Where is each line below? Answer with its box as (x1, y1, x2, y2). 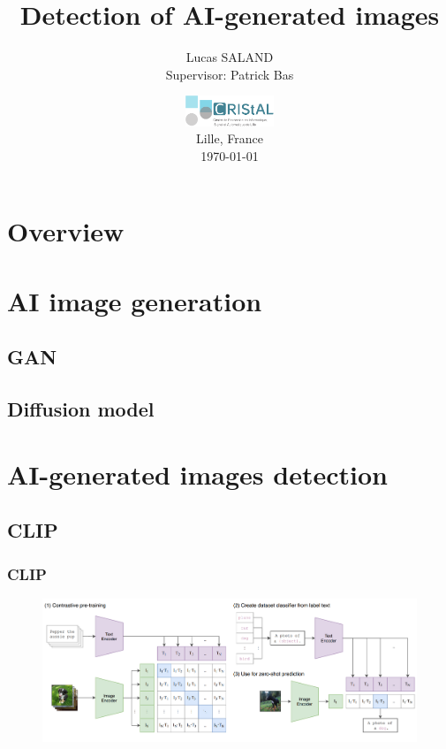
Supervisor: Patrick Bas (165, 65, 294, 83)
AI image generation (7, 282, 262, 318)
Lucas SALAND (185, 48, 274, 66)
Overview (7, 213, 125, 249)
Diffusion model (7, 395, 155, 423)
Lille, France (196, 129, 263, 148)
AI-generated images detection (7, 455, 388, 492)
